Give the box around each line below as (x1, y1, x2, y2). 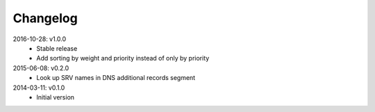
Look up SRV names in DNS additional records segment (36, 74, 196, 82)
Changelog (12, 10, 78, 26)
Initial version (36, 93, 75, 101)
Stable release (36, 44, 78, 52)
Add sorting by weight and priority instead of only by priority (36, 54, 210, 63)
